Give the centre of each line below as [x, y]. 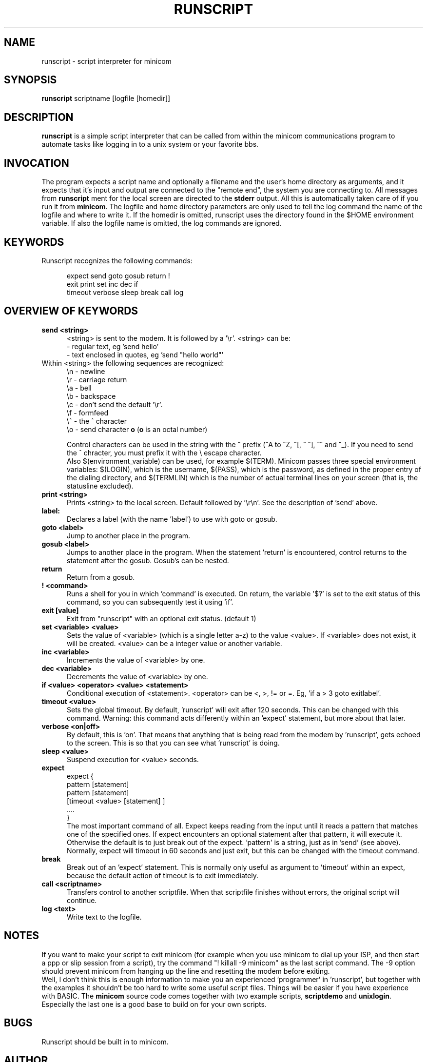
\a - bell [79, 388]
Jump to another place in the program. [129, 535]
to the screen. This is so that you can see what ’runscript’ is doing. [173, 743]
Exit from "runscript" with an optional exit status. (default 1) [162, 618]
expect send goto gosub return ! [118, 275]
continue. [82, 900]
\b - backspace [91, 396]
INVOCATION [37, 163]
